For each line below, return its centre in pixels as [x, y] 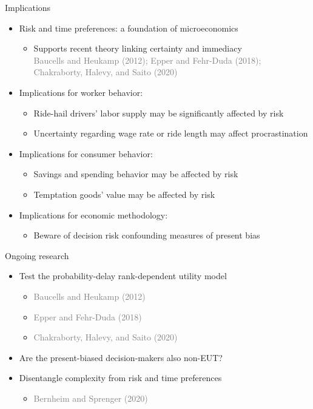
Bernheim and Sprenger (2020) [91, 398]
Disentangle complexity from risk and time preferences [120, 378]
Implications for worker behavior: [81, 92]
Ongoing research [37, 255]
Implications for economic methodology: [93, 215]
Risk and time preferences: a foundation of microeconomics [129, 28]
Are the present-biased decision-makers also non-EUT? [121, 357]
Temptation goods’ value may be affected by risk [124, 194]
